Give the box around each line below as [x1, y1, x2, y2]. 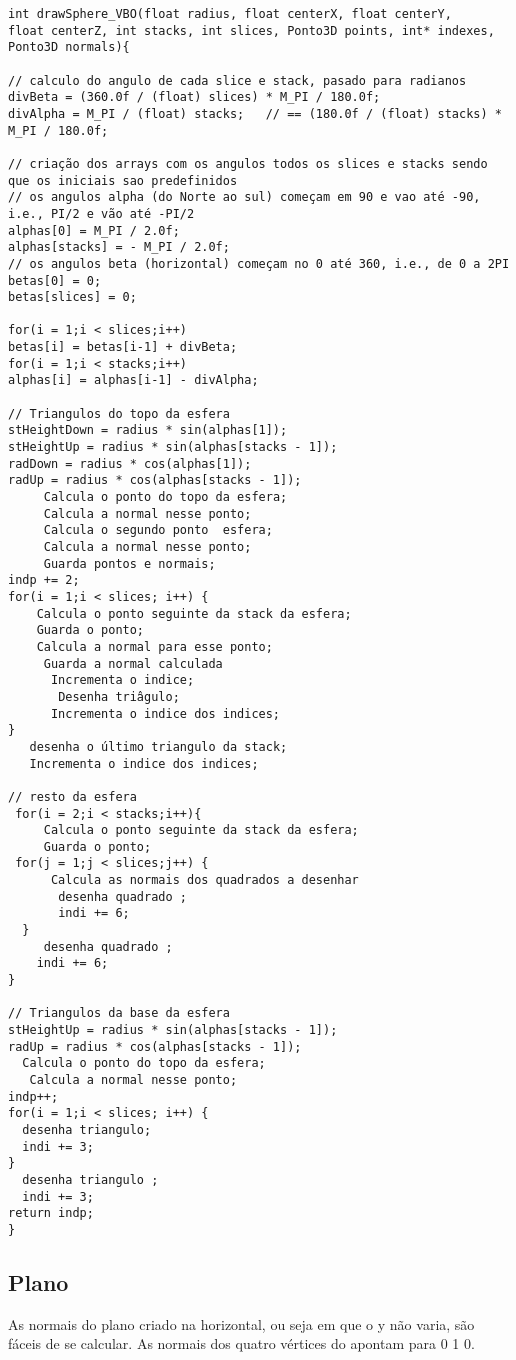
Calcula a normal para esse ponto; [36, 639, 273, 654]
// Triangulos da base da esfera [8, 1006, 230, 1021]
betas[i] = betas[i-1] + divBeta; [8, 340, 238, 355]
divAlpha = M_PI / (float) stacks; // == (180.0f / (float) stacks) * [8, 106, 502, 121]
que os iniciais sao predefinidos [8, 173, 238, 188]
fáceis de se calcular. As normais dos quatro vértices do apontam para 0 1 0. [8, 1333, 475, 1354]
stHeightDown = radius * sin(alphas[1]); [8, 423, 288, 438]
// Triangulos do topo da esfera [8, 406, 230, 421]
